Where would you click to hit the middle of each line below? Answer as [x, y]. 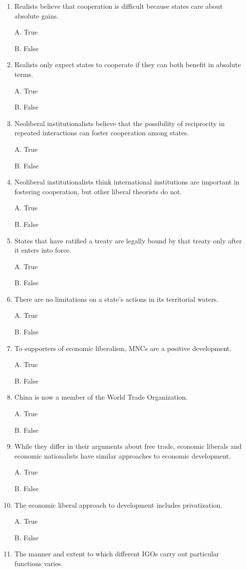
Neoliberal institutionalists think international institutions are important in [127, 182]
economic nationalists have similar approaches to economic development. [123, 455]
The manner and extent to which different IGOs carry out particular [117, 554]
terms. [24, 74]
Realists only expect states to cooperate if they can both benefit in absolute [128, 64]
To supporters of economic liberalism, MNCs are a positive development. [123, 348]
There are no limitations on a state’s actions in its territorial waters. [116, 299]
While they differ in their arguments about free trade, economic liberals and [128, 446]
